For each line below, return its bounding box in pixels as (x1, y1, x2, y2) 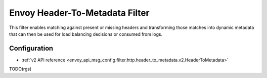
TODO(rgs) (9, 66, 32, 72)
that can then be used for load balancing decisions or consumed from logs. (9, 31, 163, 37)
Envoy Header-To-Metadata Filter (9, 7, 150, 18)
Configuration (9, 44, 53, 52)
